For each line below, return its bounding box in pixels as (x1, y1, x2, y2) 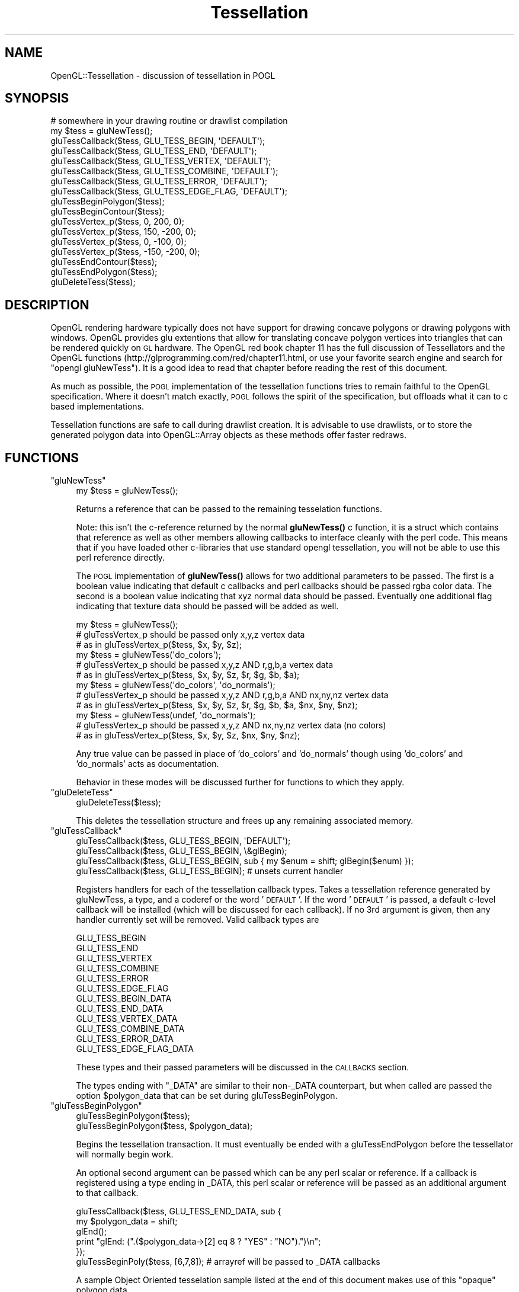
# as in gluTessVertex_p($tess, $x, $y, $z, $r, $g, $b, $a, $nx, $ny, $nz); (76, 700, 358, 711)
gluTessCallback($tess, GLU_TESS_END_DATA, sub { (76, 1206, 281, 1217)
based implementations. (50, 401, 145, 412)
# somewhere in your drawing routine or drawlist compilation (50, 116, 288, 126)
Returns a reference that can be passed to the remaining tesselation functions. (76, 504, 383, 514)
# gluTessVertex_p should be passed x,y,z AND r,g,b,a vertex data (76, 660, 334, 670)
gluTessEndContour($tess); (50, 257, 158, 267)
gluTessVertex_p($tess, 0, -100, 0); (50, 236, 187, 247)
